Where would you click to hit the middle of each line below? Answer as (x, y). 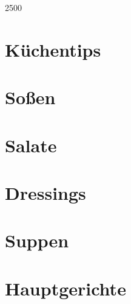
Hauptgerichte (65, 288)
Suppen (37, 240)
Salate (31, 145)
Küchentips (53, 49)
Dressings (45, 192)
